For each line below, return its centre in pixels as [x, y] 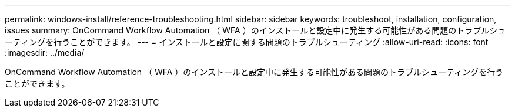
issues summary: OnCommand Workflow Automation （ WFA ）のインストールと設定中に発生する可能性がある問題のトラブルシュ [255, 30]
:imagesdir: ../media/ [45, 52]
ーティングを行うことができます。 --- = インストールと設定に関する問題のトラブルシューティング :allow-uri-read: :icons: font [247, 42]
